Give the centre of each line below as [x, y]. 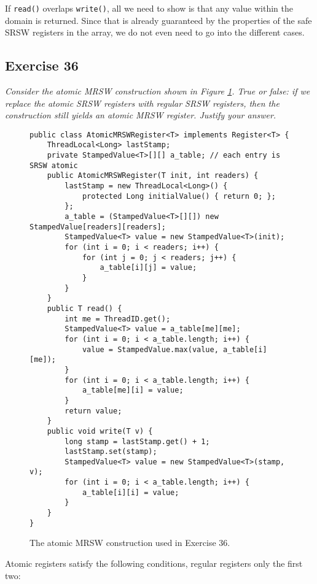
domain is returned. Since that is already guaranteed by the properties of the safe [158, 20]
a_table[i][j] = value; [148, 268]
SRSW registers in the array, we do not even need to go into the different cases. [155, 32]
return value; [93, 411]
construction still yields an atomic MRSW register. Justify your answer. [141, 115]
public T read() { [84, 308]
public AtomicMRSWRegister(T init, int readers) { [153, 176]
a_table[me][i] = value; [133, 390]
